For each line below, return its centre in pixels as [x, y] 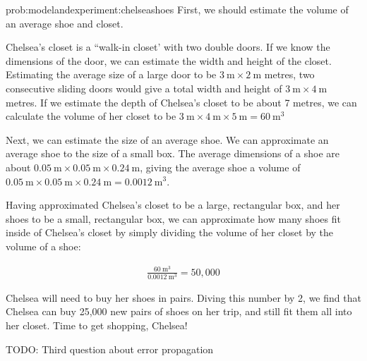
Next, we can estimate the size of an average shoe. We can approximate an [167, 139]
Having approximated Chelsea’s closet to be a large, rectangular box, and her [173, 205]
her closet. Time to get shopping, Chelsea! [97, 325]
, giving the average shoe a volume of [220, 167]
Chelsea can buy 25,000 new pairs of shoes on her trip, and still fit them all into [179, 311]
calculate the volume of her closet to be [91, 116]
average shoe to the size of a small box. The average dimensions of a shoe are [173, 153]
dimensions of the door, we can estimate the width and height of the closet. [169, 60]
